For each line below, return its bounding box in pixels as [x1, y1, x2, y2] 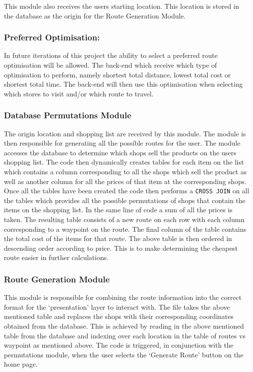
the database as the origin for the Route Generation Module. [4, 10, 186, 20]
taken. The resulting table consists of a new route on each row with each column [4, 214, 245, 224]
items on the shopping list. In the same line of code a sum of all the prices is [4, 205, 233, 215]
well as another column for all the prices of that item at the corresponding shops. [4, 176, 247, 186]
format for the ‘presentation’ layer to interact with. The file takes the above [4, 301, 230, 312]
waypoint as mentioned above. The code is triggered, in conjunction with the [4, 340, 234, 350]
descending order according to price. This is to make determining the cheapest [4, 242, 238, 253]
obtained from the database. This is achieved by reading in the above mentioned [4, 320, 244, 331]
